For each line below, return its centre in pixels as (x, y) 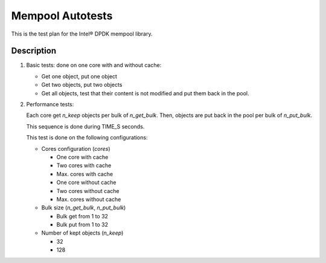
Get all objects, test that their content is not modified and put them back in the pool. (145, 93)
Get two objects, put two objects (82, 85)
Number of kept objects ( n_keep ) (82, 233)
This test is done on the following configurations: (87, 138)
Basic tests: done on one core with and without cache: (94, 65)
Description (34, 51)
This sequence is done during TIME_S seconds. (85, 126)
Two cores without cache (88, 191)
